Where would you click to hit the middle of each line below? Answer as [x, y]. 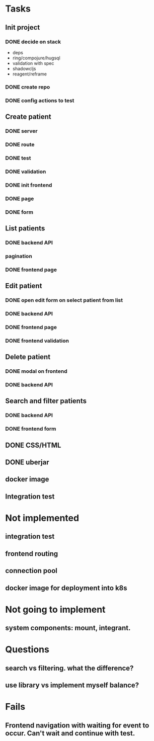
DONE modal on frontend [36, 371]
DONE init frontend [29, 185]
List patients [25, 228]
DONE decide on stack [33, 42]
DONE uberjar [27, 463]
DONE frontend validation [37, 341]
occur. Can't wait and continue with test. [70, 733]
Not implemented [42, 518]
